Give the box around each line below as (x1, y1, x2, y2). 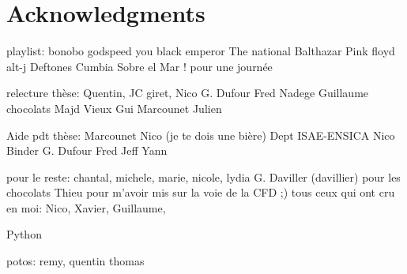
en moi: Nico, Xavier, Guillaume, (6, 199, 166, 216)
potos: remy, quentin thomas (6, 253, 145, 269)
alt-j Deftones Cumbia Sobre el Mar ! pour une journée (6, 58, 273, 74)
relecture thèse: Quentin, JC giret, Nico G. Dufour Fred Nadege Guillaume (6, 84, 369, 101)
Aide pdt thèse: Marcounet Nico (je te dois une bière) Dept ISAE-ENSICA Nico (6, 126, 395, 143)
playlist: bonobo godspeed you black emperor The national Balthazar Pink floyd (6, 43, 395, 59)
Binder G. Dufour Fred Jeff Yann (6, 142, 168, 159)
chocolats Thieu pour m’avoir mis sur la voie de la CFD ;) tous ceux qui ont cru (6, 184, 395, 201)
